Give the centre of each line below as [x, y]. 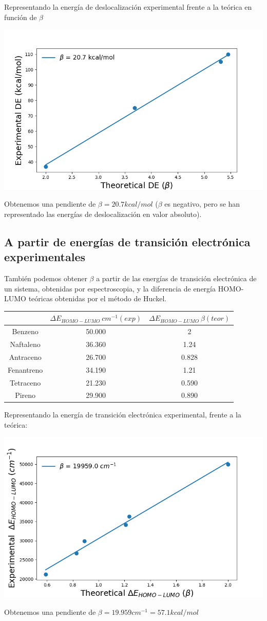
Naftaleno [25, 344]
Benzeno [25, 331]
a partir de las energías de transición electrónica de [176, 278]
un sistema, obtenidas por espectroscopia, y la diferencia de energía [110, 288]
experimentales [45, 257]
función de [21, 17]
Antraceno [25, 357]
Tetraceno [25, 382]
